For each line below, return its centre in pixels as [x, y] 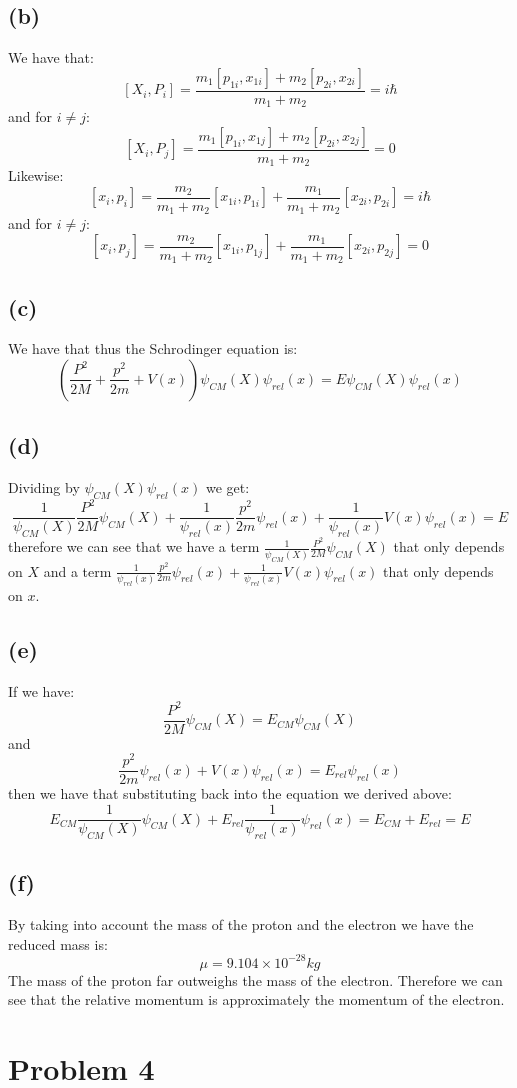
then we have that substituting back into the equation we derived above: [230, 793]
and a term [77, 570]
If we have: [41, 690]
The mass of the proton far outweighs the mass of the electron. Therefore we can [255, 979]
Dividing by [44, 487]
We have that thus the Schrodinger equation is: [153, 348]
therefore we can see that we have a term [134, 546]
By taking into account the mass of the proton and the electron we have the [241, 924]
